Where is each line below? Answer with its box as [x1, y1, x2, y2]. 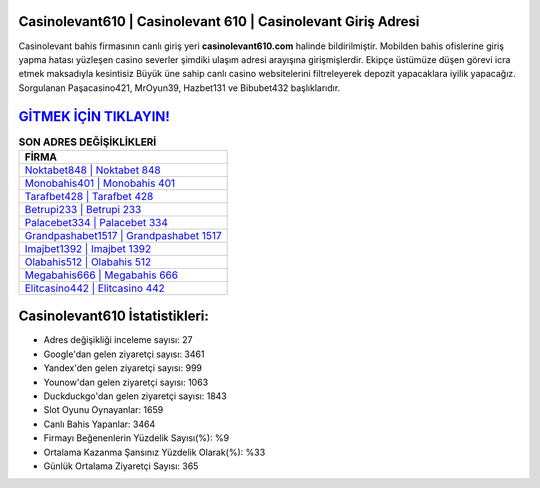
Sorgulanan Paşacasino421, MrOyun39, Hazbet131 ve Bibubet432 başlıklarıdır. [18, 81, 341, 94]
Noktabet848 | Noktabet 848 [24, 163, 161, 177]
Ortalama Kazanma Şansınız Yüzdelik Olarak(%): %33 [43, 446, 266, 458]
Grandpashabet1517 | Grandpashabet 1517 [24, 228, 222, 242]
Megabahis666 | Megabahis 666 [24, 268, 179, 282]
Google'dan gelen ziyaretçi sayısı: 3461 [43, 348, 205, 360]
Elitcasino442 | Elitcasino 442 [24, 281, 165, 295]
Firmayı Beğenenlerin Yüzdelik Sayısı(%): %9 [43, 432, 230, 444]
